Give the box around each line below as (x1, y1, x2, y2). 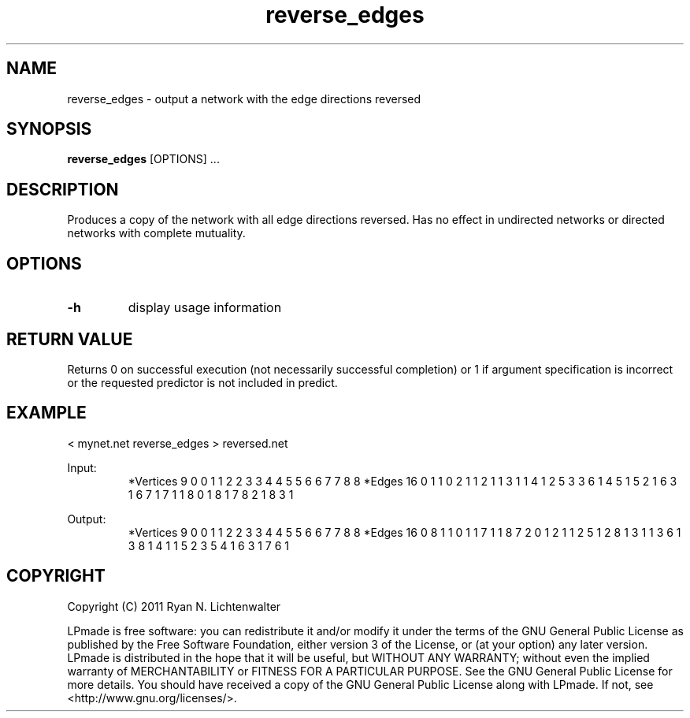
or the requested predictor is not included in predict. (67, 375, 338, 389)
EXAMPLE (6, 403, 87, 423)
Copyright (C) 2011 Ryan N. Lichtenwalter (67, 599, 281, 613)
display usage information (128, 299, 282, 316)
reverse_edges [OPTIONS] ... (67, 152, 220, 166)
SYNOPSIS (6, 119, 92, 140)
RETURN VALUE (6, 329, 133, 349)
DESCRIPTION (6, 179, 119, 199)
